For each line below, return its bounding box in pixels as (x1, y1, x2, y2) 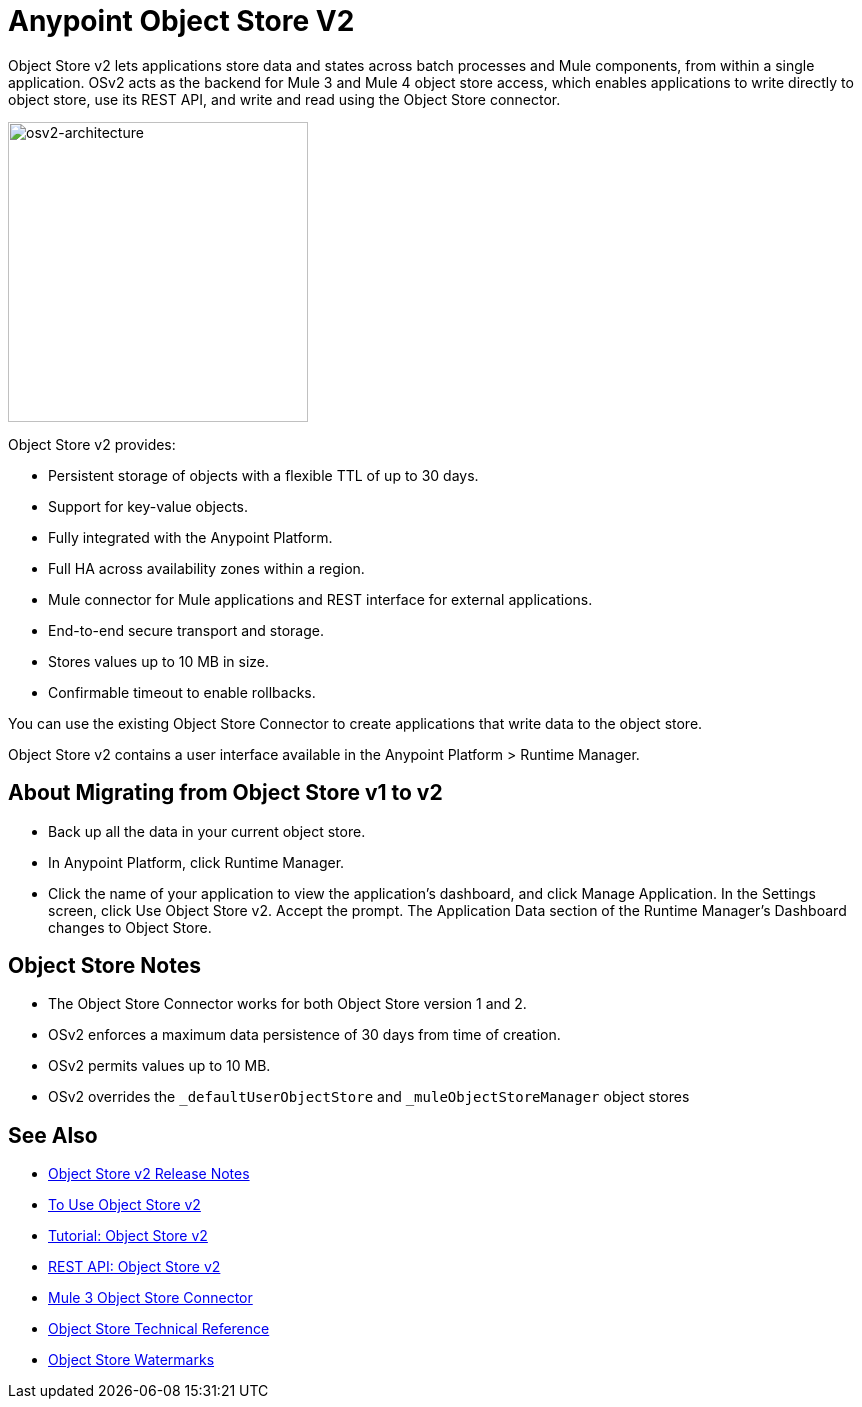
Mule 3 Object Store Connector (48, 1289, 253, 1307)
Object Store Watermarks (48, 1351, 215, 1369)
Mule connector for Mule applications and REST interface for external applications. (48, 590, 593, 608)
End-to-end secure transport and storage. (48, 621, 325, 639)
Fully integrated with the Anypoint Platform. (48, 528, 333, 546)
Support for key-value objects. (48, 497, 249, 515)
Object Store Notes (8, 953, 201, 979)
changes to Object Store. (48, 918, 212, 936)
